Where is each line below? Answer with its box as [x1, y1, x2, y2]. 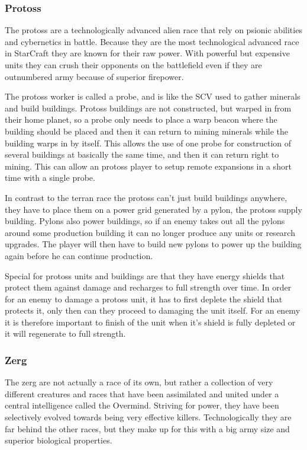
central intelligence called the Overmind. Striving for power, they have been [5, 399, 279, 411]
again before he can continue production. [5, 249, 153, 261]
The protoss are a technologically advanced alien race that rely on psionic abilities [5, 24, 302, 36]
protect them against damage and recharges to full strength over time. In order [5, 281, 292, 293]
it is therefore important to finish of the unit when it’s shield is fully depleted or [5, 315, 296, 328]
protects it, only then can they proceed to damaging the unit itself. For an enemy [5, 304, 300, 317]
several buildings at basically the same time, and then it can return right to [5, 148, 279, 161]
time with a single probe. [5, 171, 95, 184]
